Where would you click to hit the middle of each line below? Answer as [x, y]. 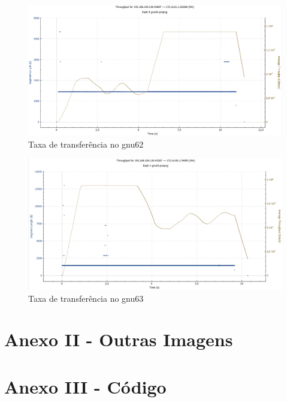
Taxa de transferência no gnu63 [86, 298]
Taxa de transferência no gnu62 [86, 144]
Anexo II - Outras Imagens [119, 339]
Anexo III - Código [85, 386]
